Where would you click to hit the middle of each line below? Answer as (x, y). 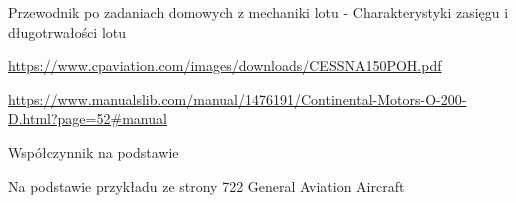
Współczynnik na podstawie (93, 151)
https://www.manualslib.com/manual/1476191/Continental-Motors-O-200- (237, 98)
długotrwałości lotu (67, 31)
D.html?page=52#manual (87, 118)
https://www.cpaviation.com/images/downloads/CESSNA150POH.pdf (225, 65)
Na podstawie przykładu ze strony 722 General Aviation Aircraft (206, 185)
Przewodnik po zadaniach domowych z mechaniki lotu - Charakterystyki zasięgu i (258, 12)
